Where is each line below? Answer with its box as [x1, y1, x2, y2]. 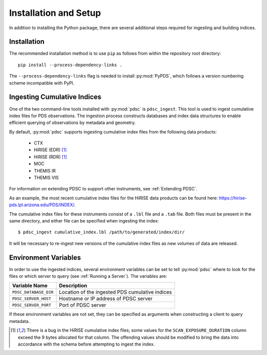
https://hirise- [219, 195, 247, 201]
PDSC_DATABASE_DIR [12, 289, 54, 295]
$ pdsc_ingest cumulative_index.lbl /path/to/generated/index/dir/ [18, 229, 185, 235]
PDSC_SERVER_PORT [12, 302, 51, 308]
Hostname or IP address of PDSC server [59, 295, 153, 302]
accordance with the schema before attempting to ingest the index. [18, 341, 155, 347]
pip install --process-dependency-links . [18, 62, 123, 68]
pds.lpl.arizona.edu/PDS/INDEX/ [9, 202, 75, 208]
